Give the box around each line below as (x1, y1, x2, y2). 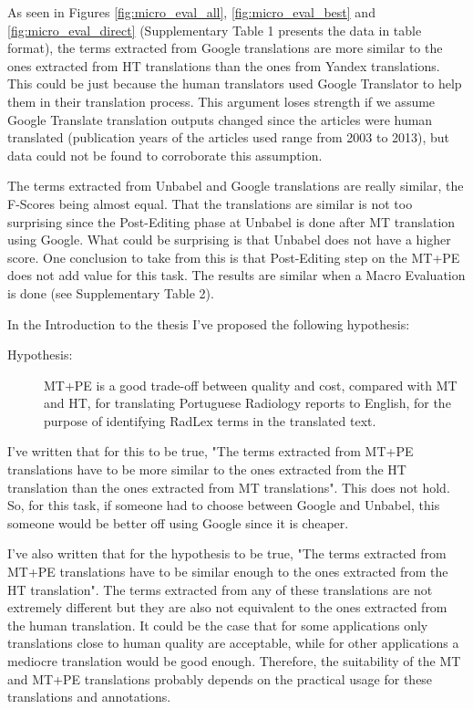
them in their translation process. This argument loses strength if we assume (7, 91, 436, 110)
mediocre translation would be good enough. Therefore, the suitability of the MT (7, 652, 461, 670)
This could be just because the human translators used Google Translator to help (7, 74, 462, 93)
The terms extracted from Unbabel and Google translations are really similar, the (7, 176, 464, 195)
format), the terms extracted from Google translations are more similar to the (7, 38, 443, 57)
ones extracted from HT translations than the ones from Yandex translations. (7, 56, 440, 75)
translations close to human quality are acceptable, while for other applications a (7, 633, 459, 652)
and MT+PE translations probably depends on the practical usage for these (7, 669, 433, 688)
